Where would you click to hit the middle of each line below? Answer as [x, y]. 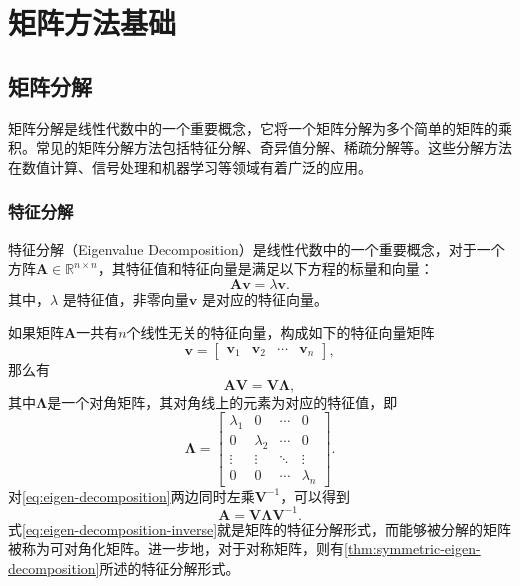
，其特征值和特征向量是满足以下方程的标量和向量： [265, 268]
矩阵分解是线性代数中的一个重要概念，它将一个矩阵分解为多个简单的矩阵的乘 [260, 127]
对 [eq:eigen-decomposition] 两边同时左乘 [131, 495]
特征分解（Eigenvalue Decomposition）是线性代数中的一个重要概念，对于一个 [256, 248]
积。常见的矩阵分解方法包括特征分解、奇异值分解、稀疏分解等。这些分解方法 [260, 147]
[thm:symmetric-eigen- [412, 548]
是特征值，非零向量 [125, 298]
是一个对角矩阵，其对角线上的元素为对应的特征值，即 [222, 401]
